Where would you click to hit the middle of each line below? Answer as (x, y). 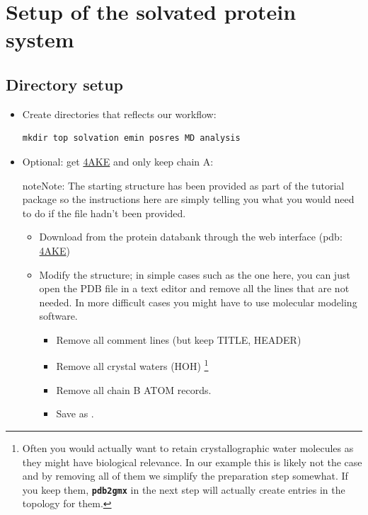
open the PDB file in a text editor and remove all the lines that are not (194, 288)
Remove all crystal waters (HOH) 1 (132, 365)
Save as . (75, 413)
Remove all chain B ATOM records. (134, 389)
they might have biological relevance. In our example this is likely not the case (192, 462)
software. (58, 316)
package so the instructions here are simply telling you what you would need (188, 199)
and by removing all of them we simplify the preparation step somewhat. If (185, 476)
